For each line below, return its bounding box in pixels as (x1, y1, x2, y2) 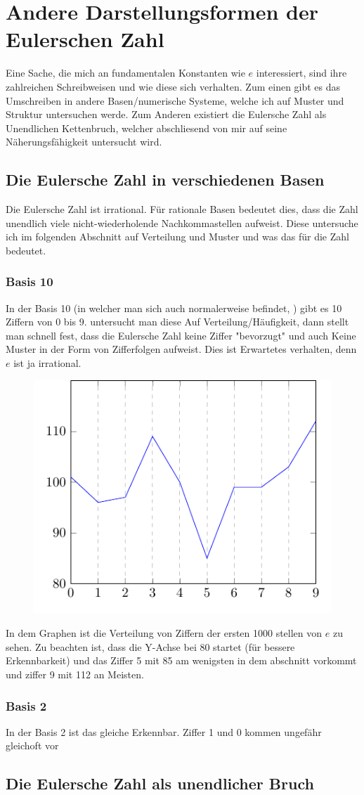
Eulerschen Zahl (6, 25, 164, 53)
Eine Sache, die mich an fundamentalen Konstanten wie (6, 65, 245, 80)
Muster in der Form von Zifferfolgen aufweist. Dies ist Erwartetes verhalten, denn (6, 342, 357, 356)
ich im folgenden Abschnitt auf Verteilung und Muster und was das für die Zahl (6, 229, 349, 244)
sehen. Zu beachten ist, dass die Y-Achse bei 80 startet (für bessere (6, 639, 295, 654)
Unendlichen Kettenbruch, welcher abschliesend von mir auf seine (6, 120, 287, 135)
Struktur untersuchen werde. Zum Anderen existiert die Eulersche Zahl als (6, 107, 327, 122)
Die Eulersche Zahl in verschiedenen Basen (6, 169, 325, 190)
